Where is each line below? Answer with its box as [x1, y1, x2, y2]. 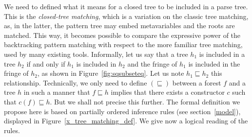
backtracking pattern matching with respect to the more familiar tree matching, [4, 39, 243, 50]
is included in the [188, 58, 240, 68]
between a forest [172, 77, 221, 87]
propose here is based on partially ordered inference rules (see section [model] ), [4, 106, 241, 116]
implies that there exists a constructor [111, 87, 225, 97]
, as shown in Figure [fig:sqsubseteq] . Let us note [38, 68, 184, 78]
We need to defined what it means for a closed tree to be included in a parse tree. [4, 1, 248, 11]
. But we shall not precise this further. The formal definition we [50, 96, 240, 106]
